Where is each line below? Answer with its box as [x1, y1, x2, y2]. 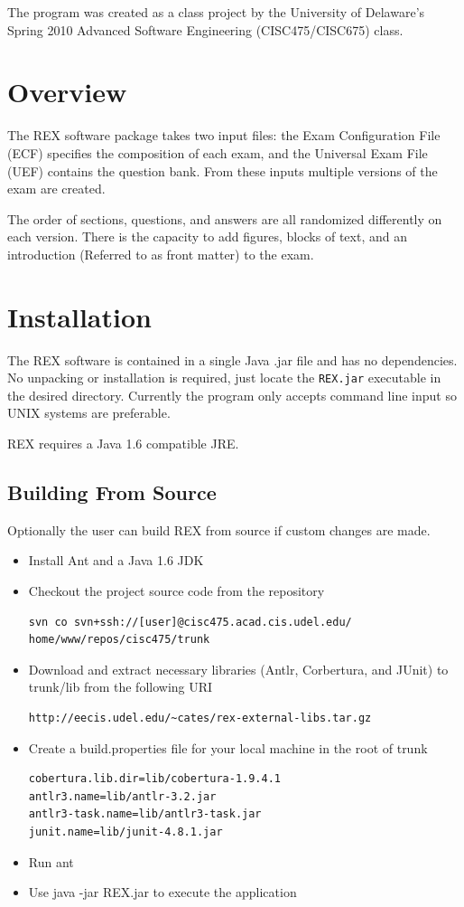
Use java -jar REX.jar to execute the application [28, 883, 297, 902]
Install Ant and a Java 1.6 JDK [28, 551, 204, 570]
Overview [7, 73, 127, 110]
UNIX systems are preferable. [7, 403, 171, 422]
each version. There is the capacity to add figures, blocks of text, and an [7, 227, 407, 246]
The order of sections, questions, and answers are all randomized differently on [7, 209, 442, 228]
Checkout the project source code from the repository [28, 581, 325, 600]
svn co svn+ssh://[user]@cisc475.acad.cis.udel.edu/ [28, 615, 352, 628]
